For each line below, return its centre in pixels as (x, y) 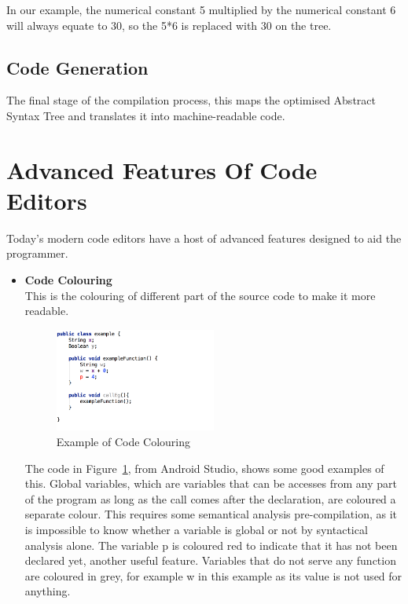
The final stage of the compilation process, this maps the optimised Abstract (191, 100)
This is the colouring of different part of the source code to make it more (200, 295)
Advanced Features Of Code (162, 169)
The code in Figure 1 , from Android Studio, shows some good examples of (204, 468)
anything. (48, 591)
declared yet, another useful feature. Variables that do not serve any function (210, 560)
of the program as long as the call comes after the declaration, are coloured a (210, 498)
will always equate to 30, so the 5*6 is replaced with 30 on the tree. (169, 25)
